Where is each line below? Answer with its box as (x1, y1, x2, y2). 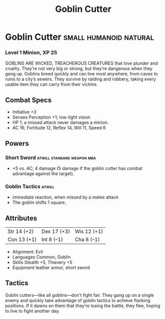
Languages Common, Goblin (12, 254, 71, 260)
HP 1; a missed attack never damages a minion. (12, 120, 109, 126)
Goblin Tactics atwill (5, 183, 55, 190)
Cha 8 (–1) (75, 236, 100, 243)
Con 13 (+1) (7, 236, 37, 243)
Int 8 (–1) (41, 236, 63, 243)
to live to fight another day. (5, 308, 60, 314)
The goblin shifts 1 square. (12, 199, 66, 205)
